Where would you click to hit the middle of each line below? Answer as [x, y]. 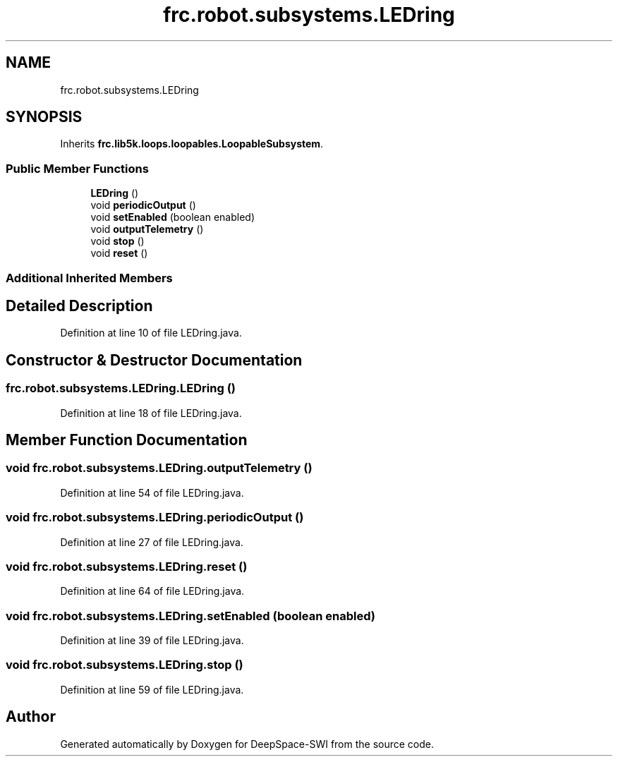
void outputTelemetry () [147, 229]
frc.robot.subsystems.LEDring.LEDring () [121, 388]
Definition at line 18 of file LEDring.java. [151, 413]
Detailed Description [79, 306]
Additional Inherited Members [89, 278]
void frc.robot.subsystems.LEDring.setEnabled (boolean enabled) [190, 616]
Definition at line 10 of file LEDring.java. [151, 333]
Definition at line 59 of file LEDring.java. [152, 689]
